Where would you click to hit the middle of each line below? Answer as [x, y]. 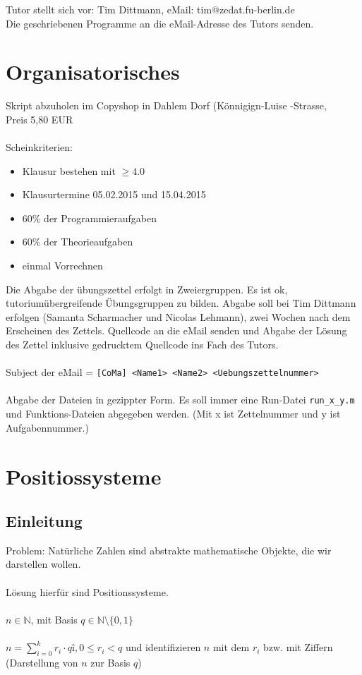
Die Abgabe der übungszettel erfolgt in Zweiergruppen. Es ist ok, [147, 289]
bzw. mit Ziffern [298, 647]
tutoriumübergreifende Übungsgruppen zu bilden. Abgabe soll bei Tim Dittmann [181, 303]
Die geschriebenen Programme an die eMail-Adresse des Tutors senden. [160, 23]
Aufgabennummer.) [47, 427]
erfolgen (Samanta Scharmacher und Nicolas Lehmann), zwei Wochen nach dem [178, 316]
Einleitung [44, 521]
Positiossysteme [84, 476]
